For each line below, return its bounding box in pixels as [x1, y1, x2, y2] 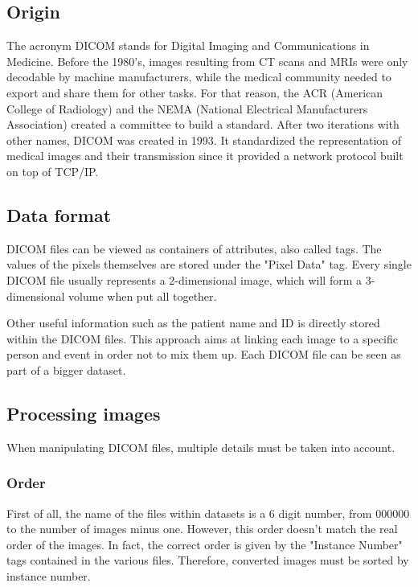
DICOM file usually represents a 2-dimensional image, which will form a [6, 271, 362, 288]
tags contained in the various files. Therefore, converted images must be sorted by [6, 552, 409, 569]
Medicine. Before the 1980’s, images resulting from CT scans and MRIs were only [6, 52, 408, 69]
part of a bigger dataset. [6, 361, 126, 378]
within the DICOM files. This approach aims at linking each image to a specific [6, 330, 399, 347]
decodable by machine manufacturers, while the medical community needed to [6, 68, 391, 85]
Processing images [6, 400, 161, 425]
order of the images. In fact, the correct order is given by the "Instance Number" [6, 536, 403, 552]
